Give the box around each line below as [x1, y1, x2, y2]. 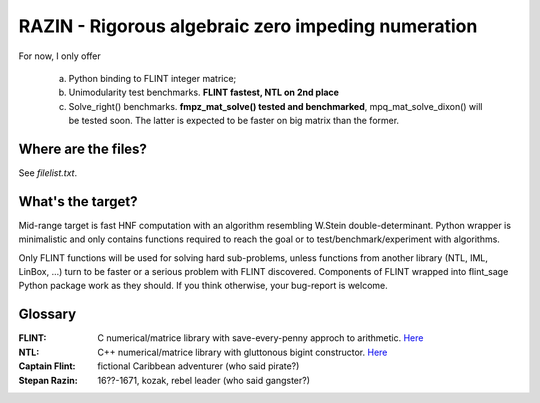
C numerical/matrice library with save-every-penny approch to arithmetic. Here [97, 332, 424, 344]
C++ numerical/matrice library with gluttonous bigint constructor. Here [97, 346, 388, 358]
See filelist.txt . [18, 167, 78, 179]
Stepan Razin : [18, 374, 79, 386]
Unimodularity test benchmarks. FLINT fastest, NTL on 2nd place [68, 86, 340, 99]
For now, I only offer [18, 50, 101, 62]
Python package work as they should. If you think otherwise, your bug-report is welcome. [18, 280, 389, 292]
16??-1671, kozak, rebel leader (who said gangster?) [97, 374, 310, 386]
